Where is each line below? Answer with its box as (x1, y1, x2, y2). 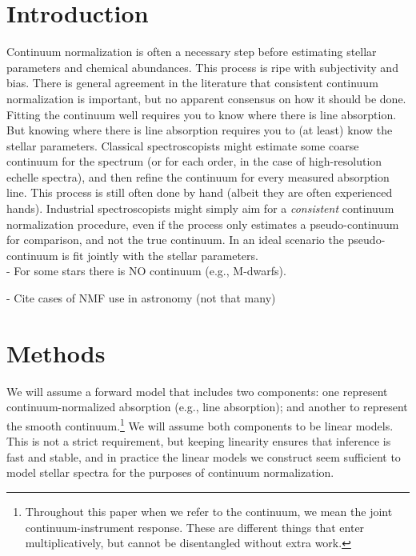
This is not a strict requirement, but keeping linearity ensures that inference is (6, 433, 391, 450)
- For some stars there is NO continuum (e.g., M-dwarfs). (6, 262, 286, 279)
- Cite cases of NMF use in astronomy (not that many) (6, 290, 276, 306)
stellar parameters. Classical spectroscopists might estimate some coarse (6, 137, 359, 154)
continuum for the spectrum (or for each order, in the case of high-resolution (6, 153, 382, 170)
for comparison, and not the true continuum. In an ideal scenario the (6, 231, 344, 248)
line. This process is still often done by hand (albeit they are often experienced (6, 184, 393, 201)
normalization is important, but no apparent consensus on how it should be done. (6, 90, 406, 106)
